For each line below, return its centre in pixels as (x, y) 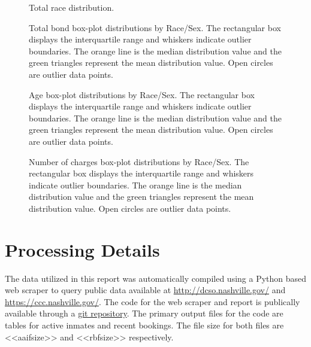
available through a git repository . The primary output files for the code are (144, 313)
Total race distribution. (72, 7)
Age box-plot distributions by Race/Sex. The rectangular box (142, 94)
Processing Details (82, 249)
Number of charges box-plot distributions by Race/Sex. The (139, 161)
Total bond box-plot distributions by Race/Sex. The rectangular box (155, 27)
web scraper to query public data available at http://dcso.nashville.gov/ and (145, 290)
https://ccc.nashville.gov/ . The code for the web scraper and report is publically (153, 301)
